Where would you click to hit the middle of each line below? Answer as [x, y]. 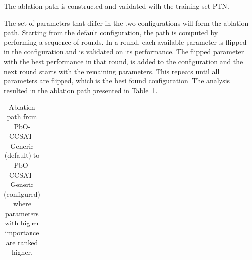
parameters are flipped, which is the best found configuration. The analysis [117, 81]
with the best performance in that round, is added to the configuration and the [124, 61]
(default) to [22, 155]
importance [22, 233]
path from [22, 116]
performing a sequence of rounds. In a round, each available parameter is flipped [125, 42]
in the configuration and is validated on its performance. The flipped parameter [124, 52]
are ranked [22, 242]
